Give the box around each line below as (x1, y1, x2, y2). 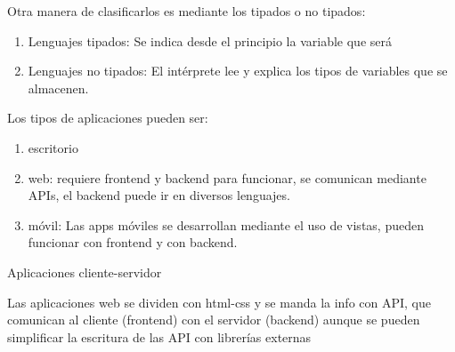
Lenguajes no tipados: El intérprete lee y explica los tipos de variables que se (28, 61, 448, 80)
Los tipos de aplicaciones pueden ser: (7, 108, 208, 127)
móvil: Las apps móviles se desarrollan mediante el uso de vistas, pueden (28, 215, 424, 234)
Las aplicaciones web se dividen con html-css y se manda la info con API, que (7, 292, 432, 311)
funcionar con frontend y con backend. (28, 233, 238, 252)
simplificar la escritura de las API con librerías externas (7, 327, 312, 346)
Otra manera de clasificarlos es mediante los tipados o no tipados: (7, 2, 366, 20)
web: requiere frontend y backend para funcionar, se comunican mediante (28, 168, 427, 187)
